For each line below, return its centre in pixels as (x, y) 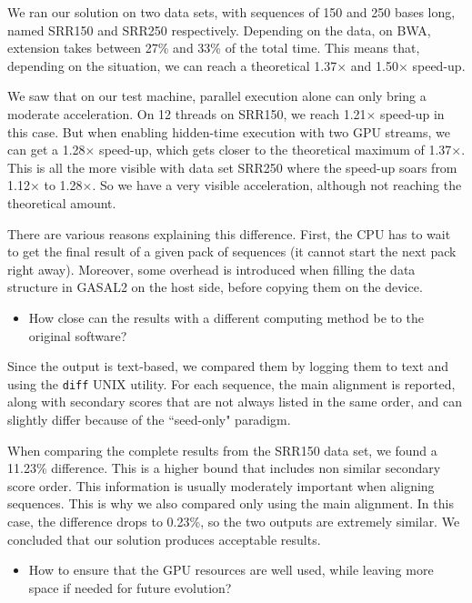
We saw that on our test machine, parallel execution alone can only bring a (217, 96)
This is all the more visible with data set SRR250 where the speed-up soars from (232, 167)
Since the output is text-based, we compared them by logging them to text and (228, 366)
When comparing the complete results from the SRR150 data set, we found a (222, 450)
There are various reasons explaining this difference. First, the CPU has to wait (229, 233)
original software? (78, 335)
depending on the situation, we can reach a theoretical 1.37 (172, 65)
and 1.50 (374, 65)
